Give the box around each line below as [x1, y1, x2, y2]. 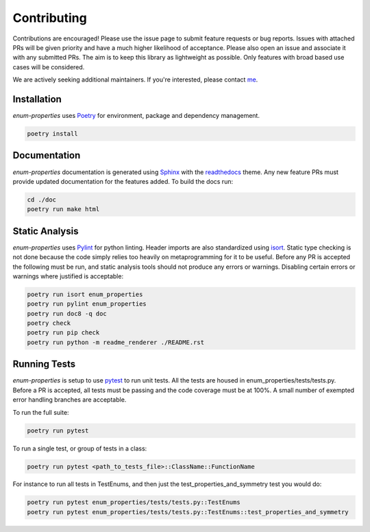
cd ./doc [27, 195, 57, 204]
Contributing [12, 10, 87, 25]
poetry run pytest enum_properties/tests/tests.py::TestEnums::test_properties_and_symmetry [27, 508, 349, 516]
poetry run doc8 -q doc [27, 309, 108, 317]
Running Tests [12, 359, 75, 370]
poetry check [27, 319, 71, 327]
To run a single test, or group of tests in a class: [12, 444, 147, 452]
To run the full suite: [12, 408, 69, 416]
